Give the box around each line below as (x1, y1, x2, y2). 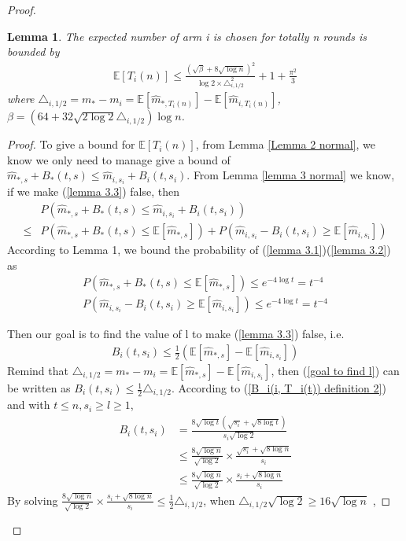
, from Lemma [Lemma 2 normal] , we (195, 136, 376, 153)
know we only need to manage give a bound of (7, 151, 231, 167)
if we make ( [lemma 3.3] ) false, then (7, 183, 180, 200)
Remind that (7, 363, 68, 379)
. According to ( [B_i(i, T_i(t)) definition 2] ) (172, 380, 386, 396)
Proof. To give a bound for (7, 136, 135, 153)
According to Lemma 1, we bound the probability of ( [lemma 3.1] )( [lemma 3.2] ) (7, 241, 391, 258)
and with (7, 396, 50, 413)
